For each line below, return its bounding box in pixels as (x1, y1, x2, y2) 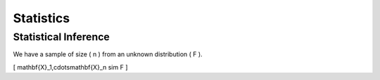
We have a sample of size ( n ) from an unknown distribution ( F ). (13, 50, 203, 58)
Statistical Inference (13, 31, 110, 43)
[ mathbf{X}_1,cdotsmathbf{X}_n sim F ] (13, 63, 128, 71)
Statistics (13, 10, 70, 26)
